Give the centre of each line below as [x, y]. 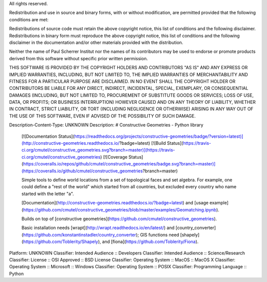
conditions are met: [29, 19]
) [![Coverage [114, 157]
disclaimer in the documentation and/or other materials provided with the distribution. [96, 42]
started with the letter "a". [48, 194]
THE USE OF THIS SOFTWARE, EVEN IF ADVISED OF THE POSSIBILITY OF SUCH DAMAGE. [103, 116]
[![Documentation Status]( [48, 136]
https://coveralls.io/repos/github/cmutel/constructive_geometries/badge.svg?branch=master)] [119, 164]
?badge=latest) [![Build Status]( [151, 143]
